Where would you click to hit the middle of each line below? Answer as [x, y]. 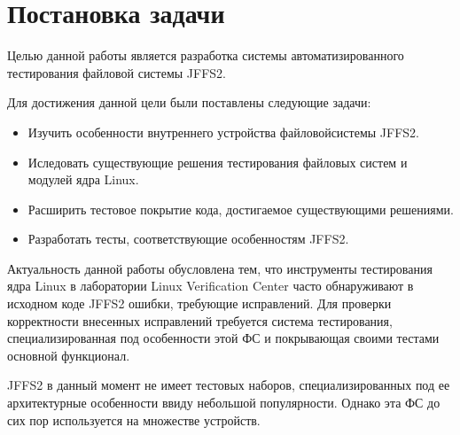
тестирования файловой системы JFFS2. [117, 72]
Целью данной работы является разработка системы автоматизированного [206, 55]
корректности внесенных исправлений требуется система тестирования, [200, 320]
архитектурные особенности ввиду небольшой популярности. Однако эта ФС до [224, 403]
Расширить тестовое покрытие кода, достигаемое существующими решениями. [241, 209]
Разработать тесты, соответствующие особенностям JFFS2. [188, 239]
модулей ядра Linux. [83, 179]
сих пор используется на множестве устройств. [134, 419]
